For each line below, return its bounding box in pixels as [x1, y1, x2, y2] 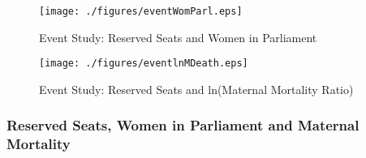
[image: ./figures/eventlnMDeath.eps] [39, 58, 248, 70]
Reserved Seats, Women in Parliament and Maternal [6, 115, 360, 135]
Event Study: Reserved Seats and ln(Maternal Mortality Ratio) [39, 80, 354, 97]
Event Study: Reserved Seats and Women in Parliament [39, 28, 317, 45]
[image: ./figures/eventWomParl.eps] [39, 6, 243, 17]
